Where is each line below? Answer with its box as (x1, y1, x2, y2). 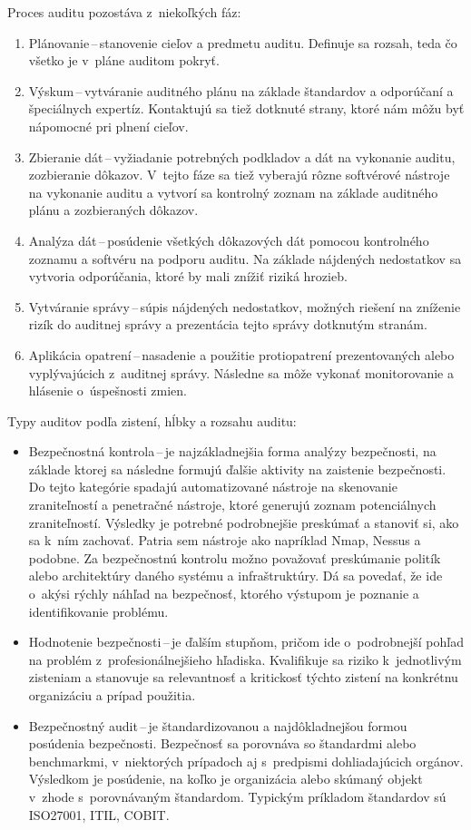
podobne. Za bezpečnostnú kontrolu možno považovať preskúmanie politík (28, 548, 441, 567)
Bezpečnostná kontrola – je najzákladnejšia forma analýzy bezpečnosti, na (28, 442, 437, 461)
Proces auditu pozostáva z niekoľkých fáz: (7, 3, 241, 21)
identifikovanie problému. (28, 601, 169, 620)
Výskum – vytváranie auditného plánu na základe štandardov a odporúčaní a (28, 81, 454, 100)
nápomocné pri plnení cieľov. (28, 116, 189, 135)
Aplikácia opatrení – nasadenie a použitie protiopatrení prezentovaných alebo (28, 345, 455, 364)
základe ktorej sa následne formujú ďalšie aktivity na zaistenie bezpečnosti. (28, 459, 446, 478)
